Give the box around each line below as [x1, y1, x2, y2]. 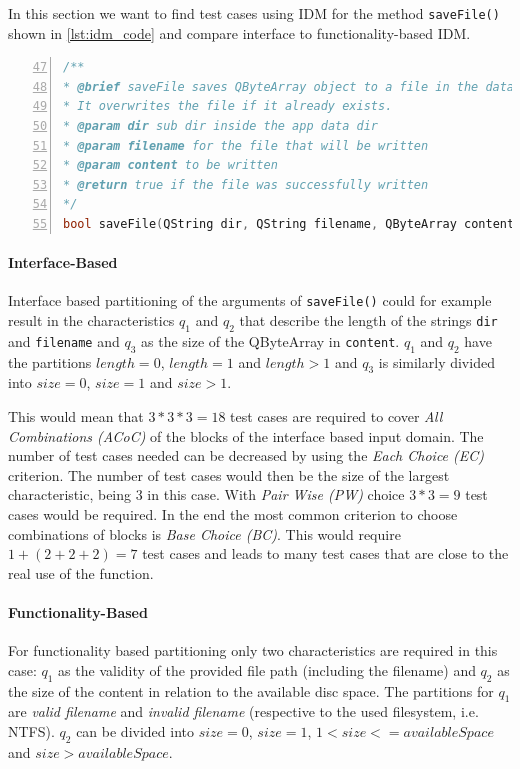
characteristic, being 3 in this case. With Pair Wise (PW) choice [8, 484, 405, 505]
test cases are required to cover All [230, 406, 443, 427]
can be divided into [76, 720, 194, 741]
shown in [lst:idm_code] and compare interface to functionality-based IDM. [8, 22, 471, 43]
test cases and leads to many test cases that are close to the [142, 543, 509, 564]
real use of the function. [8, 562, 154, 583]
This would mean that [8, 406, 144, 427]
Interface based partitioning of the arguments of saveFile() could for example [8, 290, 492, 311]
